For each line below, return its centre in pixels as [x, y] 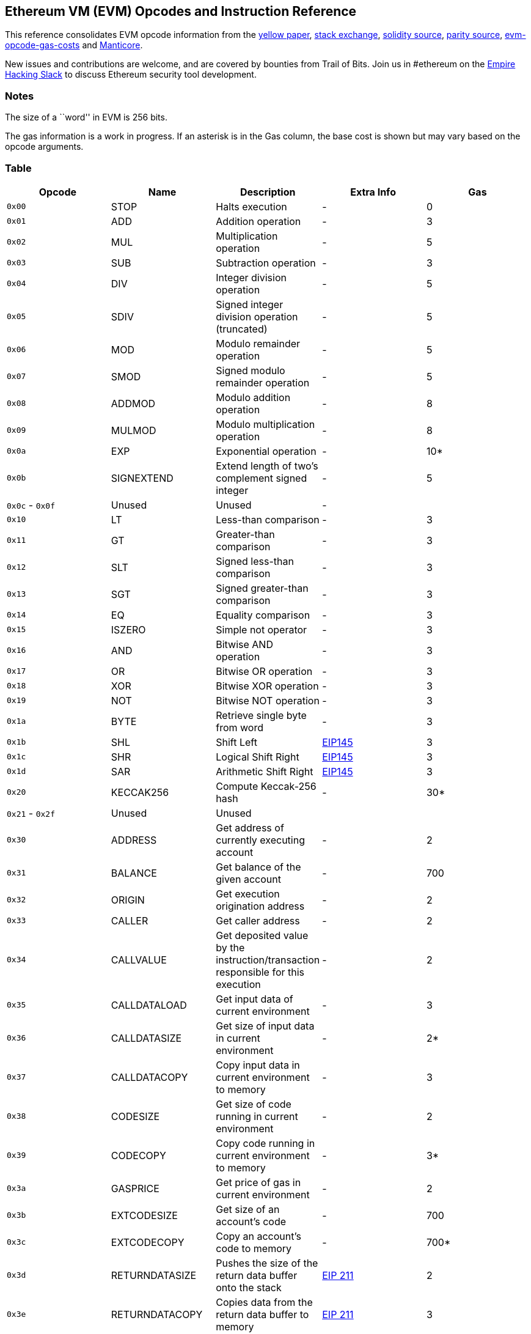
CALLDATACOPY [149, 1077]
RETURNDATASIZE [154, 1275]
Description [268, 192]
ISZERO [128, 629]
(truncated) [242, 329]
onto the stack [249, 1287]
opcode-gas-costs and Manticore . [74, 45]
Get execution [248, 894]
